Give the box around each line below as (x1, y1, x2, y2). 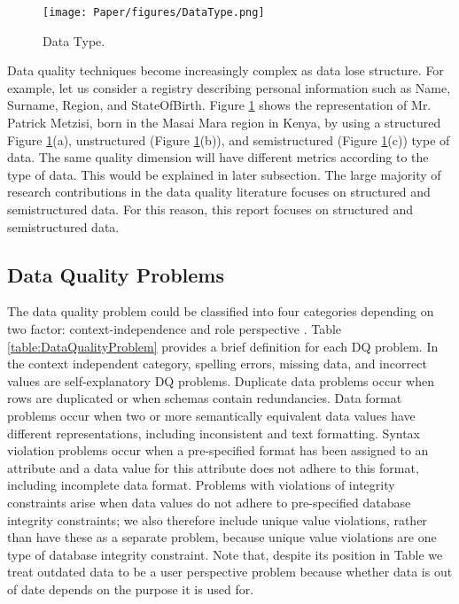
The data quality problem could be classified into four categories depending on (7, 302, 434, 321)
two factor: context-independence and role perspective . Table (7, 319, 342, 337)
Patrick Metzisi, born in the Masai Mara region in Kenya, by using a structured (7, 113, 441, 132)
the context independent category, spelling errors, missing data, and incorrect (7, 354, 427, 373)
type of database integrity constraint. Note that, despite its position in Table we (7, 545, 443, 563)
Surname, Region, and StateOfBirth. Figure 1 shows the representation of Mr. (7, 96, 432, 114)
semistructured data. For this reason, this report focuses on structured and (7, 200, 414, 218)
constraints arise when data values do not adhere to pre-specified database (7, 492, 411, 511)
